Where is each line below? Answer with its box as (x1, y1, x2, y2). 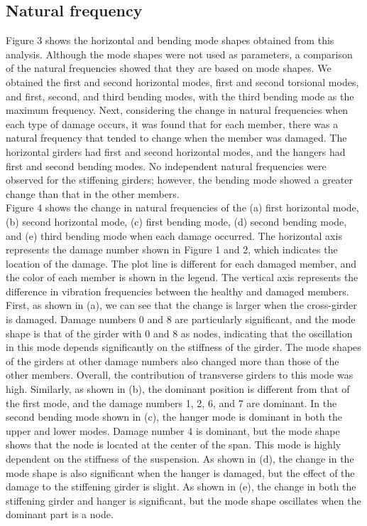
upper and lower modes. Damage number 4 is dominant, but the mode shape (6, 423, 340, 438)
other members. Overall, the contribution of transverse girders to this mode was (6, 367, 354, 382)
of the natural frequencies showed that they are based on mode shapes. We (6, 61, 332, 75)
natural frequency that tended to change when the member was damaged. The (6, 130, 347, 145)
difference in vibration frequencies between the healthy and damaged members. (6, 283, 349, 298)
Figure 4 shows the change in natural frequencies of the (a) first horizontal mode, (6, 200, 359, 215)
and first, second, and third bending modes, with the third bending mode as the (6, 88, 354, 103)
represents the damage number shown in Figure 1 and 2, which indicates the (6, 242, 338, 257)
